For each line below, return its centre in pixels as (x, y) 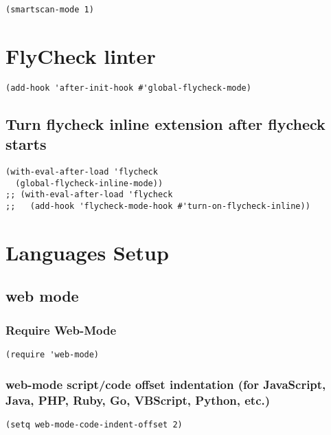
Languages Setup (87, 252)
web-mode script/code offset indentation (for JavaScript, (166, 384)
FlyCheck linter (81, 55)
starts (26, 144)
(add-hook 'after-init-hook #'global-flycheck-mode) (128, 88)
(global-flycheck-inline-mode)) (89, 183)
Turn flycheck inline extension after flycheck (165, 123)
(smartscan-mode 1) (50, 10)
